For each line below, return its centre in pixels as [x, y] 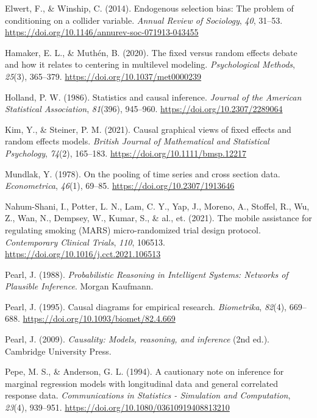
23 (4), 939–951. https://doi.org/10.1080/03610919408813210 [117, 407]
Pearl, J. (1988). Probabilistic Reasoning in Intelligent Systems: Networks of [147, 274]
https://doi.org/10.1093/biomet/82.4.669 [99, 318]
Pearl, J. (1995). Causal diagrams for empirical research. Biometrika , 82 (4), [146, 306]
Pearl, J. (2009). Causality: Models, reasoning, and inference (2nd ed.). [137, 339]
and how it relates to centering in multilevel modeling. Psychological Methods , [150, 64]
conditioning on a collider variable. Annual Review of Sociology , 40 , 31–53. [144, 20]
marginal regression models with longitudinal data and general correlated [142, 383]
